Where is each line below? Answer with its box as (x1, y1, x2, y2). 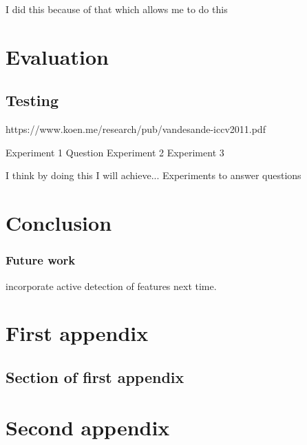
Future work (6, 251, 76, 269)
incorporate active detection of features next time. (6, 278, 217, 293)
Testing (6, 90, 59, 111)
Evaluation (6, 42, 109, 70)
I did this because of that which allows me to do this (6, 2, 228, 16)
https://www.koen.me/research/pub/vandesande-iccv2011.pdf (6, 122, 266, 136)
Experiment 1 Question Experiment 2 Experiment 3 (6, 145, 224, 159)
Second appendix (6, 413, 170, 442)
